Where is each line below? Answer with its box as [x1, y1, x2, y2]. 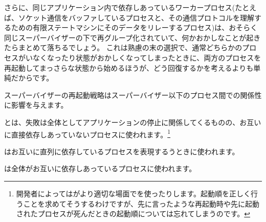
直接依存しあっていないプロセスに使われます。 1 [11, 127, 171, 139]
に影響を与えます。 [4, 99, 68, 110]
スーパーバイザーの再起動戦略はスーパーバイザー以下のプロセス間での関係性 [4, 89, 262, 100]
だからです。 [11, 72, 54, 83]
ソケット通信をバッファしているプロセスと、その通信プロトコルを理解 [18, 12, 255, 23]
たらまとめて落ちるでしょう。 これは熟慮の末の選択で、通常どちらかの [4, 42, 242, 53]
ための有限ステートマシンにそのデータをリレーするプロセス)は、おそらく [11, 22, 258, 33]
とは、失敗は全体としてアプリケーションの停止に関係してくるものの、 [4, 116, 240, 127]
